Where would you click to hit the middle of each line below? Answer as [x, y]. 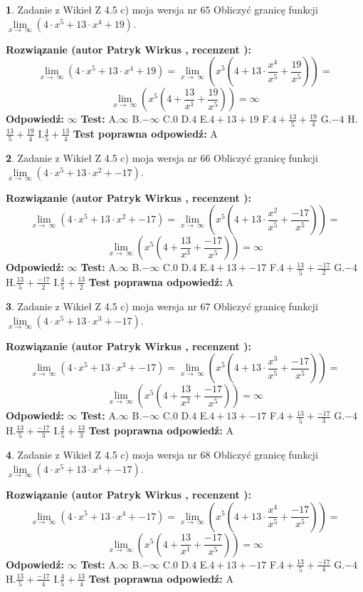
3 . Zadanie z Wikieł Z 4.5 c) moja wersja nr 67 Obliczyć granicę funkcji [162, 306]
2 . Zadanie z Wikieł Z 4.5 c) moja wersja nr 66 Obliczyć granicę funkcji [162, 158]
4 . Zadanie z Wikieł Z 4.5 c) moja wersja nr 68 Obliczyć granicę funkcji [162, 455]
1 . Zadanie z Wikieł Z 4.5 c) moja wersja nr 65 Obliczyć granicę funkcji [162, 9]
